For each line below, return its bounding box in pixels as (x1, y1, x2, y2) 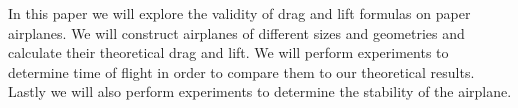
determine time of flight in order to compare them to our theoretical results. (8, 61, 475, 82)
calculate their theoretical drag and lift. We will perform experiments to (8, 42, 449, 63)
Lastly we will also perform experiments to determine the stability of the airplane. (8, 81, 512, 102)
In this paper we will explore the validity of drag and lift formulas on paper (8, 3, 471, 23)
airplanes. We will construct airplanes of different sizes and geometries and (8, 22, 465, 43)
